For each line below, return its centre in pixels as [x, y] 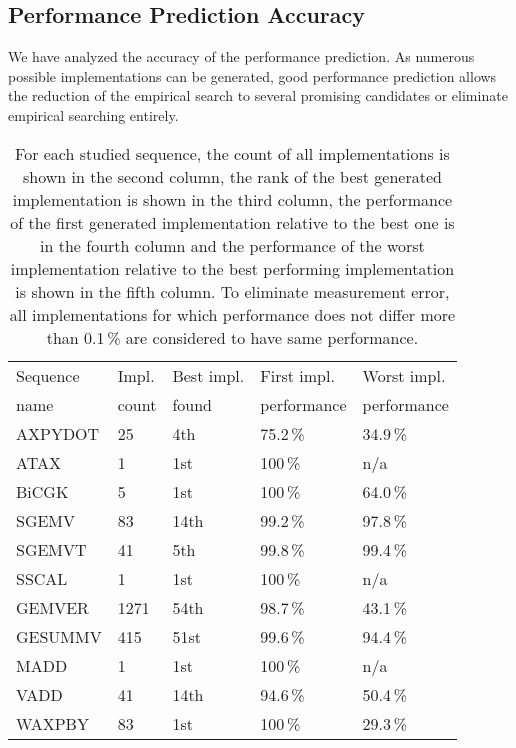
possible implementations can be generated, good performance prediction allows [252, 75]
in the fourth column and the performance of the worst [232, 245]
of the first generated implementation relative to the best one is [232, 222]
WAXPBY [52, 723]
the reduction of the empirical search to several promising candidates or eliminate [258, 95]
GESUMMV [59, 636]
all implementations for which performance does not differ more [232, 314]
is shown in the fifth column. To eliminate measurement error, [232, 291]
